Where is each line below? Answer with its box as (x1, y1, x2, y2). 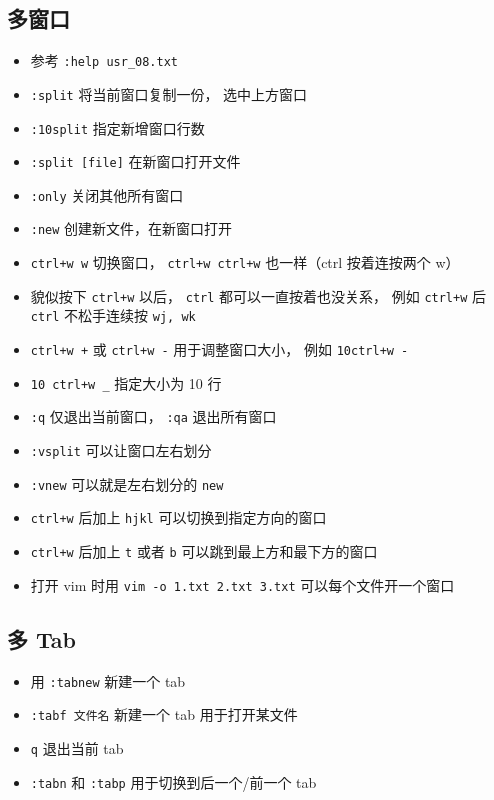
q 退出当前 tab (30, 737, 124, 758)
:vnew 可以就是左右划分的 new (30, 473, 224, 494)
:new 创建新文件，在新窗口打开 (30, 218, 233, 239)
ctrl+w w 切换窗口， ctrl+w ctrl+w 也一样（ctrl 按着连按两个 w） (30, 252, 460, 273)
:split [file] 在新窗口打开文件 (30, 151, 241, 172)
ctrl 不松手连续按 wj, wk (30, 305, 196, 326)
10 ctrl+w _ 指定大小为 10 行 (30, 372, 222, 393)
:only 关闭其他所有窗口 (30, 184, 184, 205)
